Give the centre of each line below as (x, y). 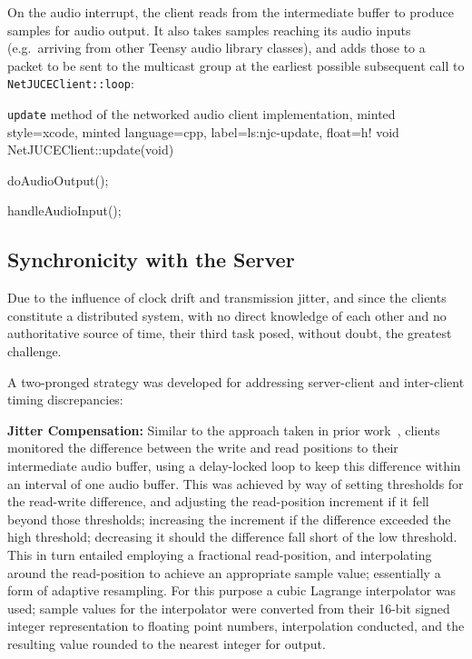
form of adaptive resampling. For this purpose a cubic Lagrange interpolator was (232, 590)
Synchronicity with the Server (151, 260)
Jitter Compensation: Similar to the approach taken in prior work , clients (224, 429)
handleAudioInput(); (64, 210)
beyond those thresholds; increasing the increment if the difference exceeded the (229, 519)
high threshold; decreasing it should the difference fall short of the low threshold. (232, 537)
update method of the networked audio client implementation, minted (202, 114)
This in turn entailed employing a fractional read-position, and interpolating (220, 554)
